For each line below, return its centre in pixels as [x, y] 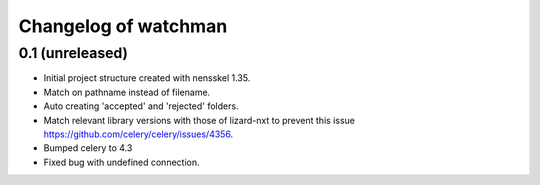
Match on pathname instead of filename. [127, 92]
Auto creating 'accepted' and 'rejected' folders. [141, 106]
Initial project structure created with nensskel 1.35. [147, 78]
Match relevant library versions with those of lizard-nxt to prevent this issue [199, 120]
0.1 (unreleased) [73, 53]
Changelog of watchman [123, 26]
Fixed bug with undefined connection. [121, 162]
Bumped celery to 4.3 [88, 148]
